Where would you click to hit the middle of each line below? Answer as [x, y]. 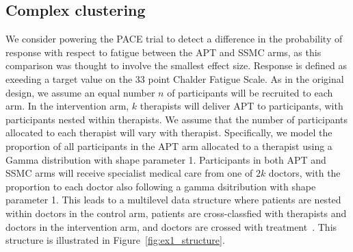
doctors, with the [304, 173]
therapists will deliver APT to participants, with [241, 106]
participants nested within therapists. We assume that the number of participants [177, 119]
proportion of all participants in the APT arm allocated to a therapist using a [169, 146]
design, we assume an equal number [80, 92]
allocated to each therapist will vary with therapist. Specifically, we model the [169, 133]
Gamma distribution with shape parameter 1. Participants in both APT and [166, 159]
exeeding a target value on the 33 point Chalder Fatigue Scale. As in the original [175, 78]
